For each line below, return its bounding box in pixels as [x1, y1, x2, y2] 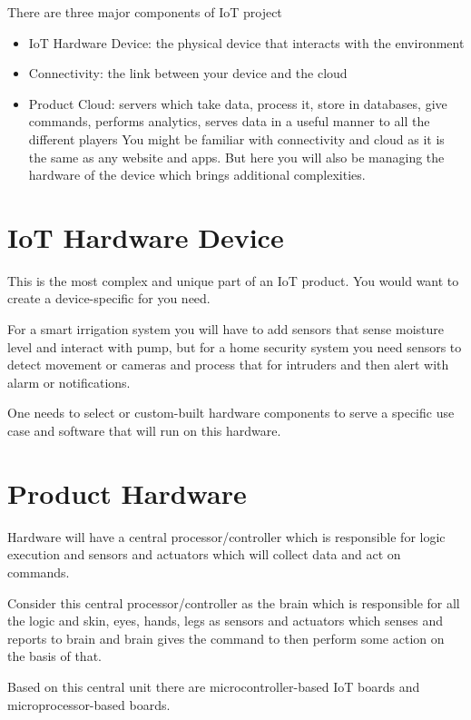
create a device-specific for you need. [7, 289, 211, 308]
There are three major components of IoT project [7, 3, 282, 21]
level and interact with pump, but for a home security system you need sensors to [7, 337, 462, 356]
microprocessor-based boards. [7, 695, 171, 714]
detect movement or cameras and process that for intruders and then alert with [7, 355, 449, 374]
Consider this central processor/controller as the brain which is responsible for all [7, 593, 460, 612]
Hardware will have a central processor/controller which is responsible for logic [7, 527, 446, 546]
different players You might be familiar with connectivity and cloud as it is [28, 129, 445, 148]
